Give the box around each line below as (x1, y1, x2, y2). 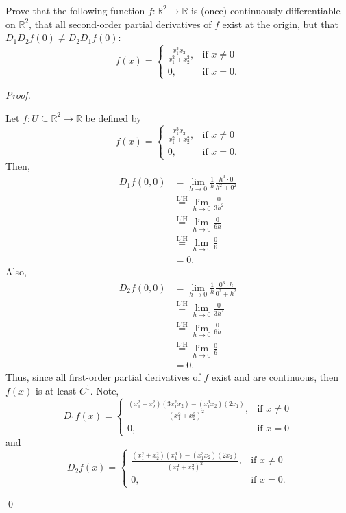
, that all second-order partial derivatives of (29, 16, 212, 31)
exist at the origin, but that (222, 16, 338, 31)
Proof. (5, 88, 31, 102)
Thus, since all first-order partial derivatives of (5, 370, 201, 384)
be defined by (85, 110, 142, 125)
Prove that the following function (5, 3, 145, 17)
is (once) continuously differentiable (191, 3, 341, 17)
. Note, (90, 383, 119, 397)
